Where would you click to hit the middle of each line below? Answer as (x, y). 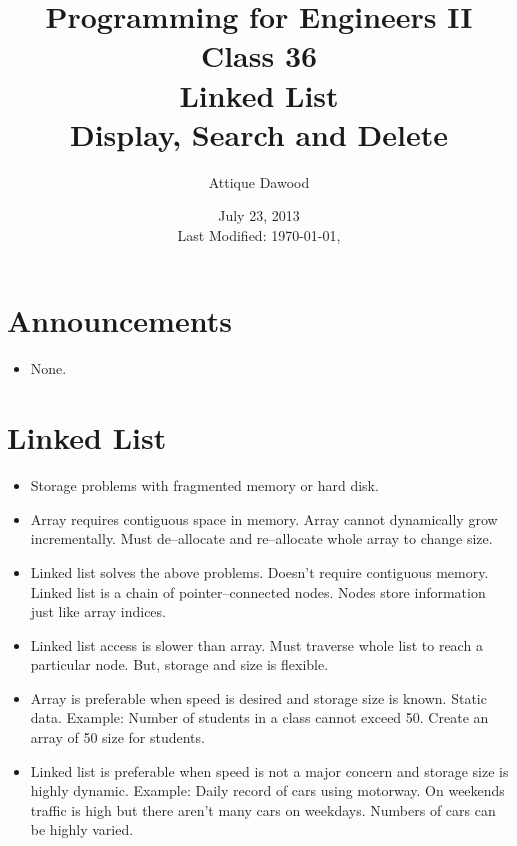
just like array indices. (98, 611)
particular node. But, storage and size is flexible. (179, 664)
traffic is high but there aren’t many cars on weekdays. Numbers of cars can (263, 809)
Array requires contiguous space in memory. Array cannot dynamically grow (264, 518)
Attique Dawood (259, 181)
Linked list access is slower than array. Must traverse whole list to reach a (256, 644)
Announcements (119, 320)
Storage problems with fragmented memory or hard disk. (204, 485)
